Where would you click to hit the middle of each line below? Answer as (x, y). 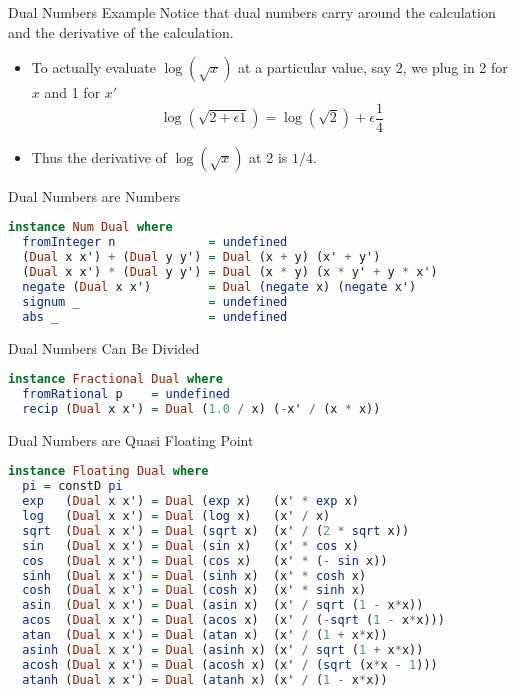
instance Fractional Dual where (115, 379)
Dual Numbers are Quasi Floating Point (131, 439)
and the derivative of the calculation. (121, 31)
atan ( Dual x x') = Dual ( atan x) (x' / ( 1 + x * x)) (205, 635)
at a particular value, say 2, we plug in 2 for (373, 67)
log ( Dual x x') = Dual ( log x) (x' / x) (176, 516)
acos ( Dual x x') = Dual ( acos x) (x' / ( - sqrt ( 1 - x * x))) (233, 620)
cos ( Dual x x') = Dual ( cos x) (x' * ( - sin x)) (205, 560)
